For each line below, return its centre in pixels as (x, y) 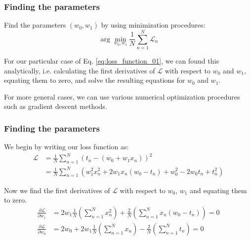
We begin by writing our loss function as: (66, 147)
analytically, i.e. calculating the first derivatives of (80, 70)
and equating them (218, 190)
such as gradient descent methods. (56, 106)
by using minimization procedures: (153, 25)
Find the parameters (35, 25)
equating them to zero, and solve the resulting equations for (95, 80)
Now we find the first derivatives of (57, 190)
